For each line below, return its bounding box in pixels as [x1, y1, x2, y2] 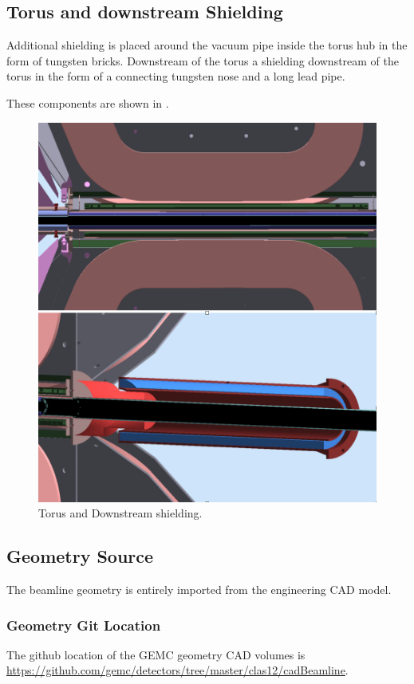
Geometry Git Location [6, 615, 161, 635]
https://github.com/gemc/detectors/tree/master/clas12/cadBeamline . [6, 662, 349, 678]
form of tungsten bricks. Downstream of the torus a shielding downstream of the [6, 52, 400, 69]
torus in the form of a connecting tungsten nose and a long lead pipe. [6, 68, 345, 85]
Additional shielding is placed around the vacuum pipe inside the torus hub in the [6, 37, 408, 53]
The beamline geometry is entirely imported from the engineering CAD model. [6, 581, 392, 598]
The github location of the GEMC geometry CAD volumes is [6, 646, 306, 662]
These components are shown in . [6, 94, 169, 111]
